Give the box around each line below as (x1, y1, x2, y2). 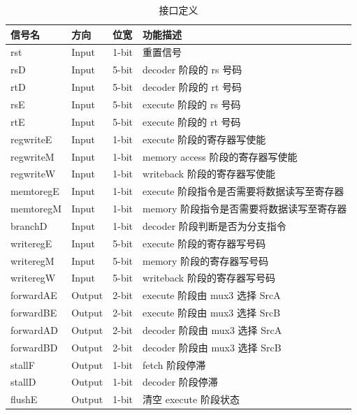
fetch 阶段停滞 (143, 357, 206, 372)
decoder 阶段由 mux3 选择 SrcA (143, 322, 282, 337)
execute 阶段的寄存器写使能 (143, 131, 266, 146)
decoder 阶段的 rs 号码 (143, 62, 242, 77)
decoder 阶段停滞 (143, 374, 218, 389)
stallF (10, 357, 35, 372)
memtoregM (10, 201, 62, 216)
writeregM (10, 253, 54, 268)
